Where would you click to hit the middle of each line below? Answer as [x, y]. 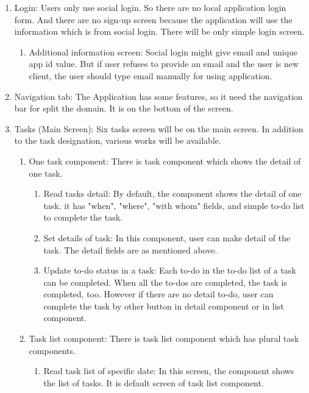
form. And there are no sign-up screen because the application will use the [153, 19]
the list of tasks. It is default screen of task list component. [154, 382]
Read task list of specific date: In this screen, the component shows [169, 371]
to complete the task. [83, 217]
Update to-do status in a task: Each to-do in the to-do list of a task [170, 270]
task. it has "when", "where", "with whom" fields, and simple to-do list [174, 205]
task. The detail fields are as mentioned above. [130, 250]
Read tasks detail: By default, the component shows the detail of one [172, 193]
